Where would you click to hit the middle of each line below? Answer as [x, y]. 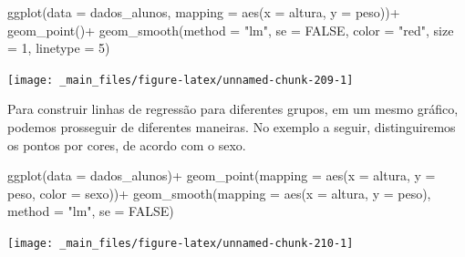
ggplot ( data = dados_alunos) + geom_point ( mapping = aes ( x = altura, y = [222, 175]
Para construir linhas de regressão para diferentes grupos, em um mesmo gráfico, [233, 109]
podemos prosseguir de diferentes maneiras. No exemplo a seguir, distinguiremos [232, 127]
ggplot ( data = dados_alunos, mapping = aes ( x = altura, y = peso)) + [204, 12]
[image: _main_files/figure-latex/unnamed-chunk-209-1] [181, 80]
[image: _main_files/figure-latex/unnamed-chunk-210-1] [181, 243]
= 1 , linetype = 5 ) [59, 48]
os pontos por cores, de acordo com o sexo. [127, 144]
